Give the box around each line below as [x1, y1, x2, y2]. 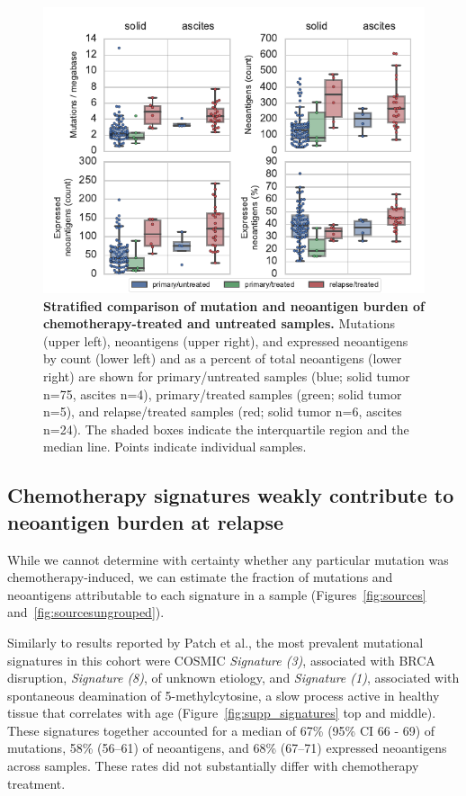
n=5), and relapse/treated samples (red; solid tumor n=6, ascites [43, 402, 402, 421]
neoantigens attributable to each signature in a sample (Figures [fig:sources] [7, 585, 426, 604]
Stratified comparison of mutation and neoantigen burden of [43, 296, 425, 315]
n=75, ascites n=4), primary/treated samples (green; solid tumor [43, 384, 402, 403]
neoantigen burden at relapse [7, 507, 284, 535]
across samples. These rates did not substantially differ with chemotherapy [7, 756, 419, 775]
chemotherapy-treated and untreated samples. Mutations [43, 314, 396, 333]
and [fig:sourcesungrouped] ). [7, 603, 165, 622]
